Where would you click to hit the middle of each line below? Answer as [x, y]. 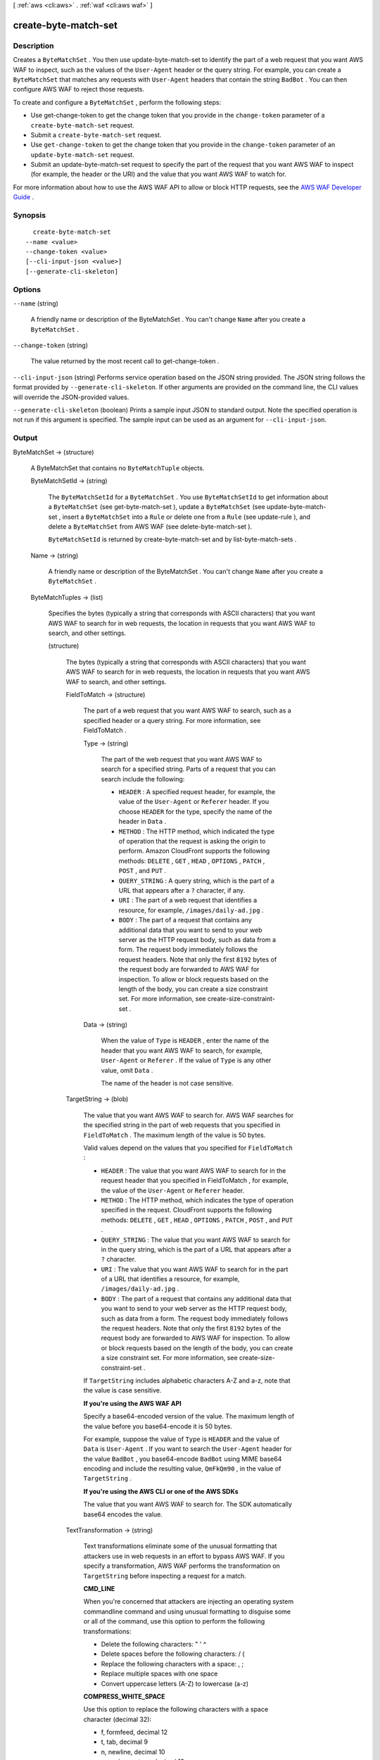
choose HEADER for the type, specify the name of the [195, 811]
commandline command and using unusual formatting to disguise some [187, 1611]
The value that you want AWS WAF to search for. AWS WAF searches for [189, 1115]
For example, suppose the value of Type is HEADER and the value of [182, 1439]
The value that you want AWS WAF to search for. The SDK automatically [188, 1504]
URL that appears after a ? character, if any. [182, 890]
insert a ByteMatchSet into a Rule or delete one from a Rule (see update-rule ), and [186, 517]
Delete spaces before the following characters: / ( [173, 1654]
